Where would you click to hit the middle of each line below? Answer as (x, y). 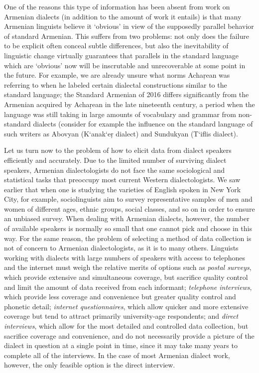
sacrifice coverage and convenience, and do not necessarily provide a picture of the (129, 335)
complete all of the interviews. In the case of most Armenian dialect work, (117, 355)
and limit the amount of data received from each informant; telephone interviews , (128, 287)
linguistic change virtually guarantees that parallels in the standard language (122, 55)
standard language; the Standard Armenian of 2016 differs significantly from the (127, 94)
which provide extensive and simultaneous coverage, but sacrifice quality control (126, 277)
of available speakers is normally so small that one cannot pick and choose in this (128, 228)
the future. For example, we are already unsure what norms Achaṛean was (117, 75)
